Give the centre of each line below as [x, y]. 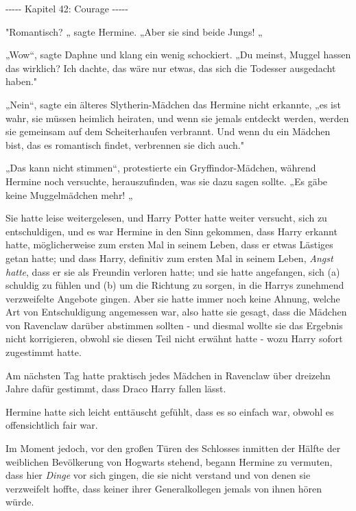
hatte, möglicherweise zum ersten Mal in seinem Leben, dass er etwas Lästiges [169, 245]
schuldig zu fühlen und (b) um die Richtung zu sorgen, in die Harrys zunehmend [175, 285]
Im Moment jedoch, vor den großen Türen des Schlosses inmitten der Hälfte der [173, 448]
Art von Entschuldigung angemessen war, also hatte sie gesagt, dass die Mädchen [176, 312]
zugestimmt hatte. [44, 352]
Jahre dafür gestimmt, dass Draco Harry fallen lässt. [116, 389]
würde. [20, 502]
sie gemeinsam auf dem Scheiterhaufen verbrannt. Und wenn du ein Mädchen [168, 131]
